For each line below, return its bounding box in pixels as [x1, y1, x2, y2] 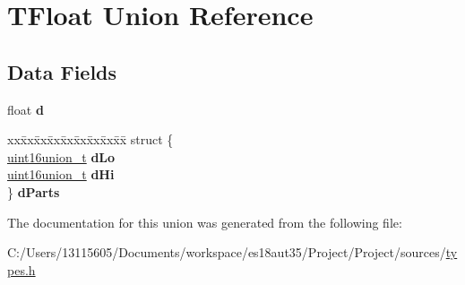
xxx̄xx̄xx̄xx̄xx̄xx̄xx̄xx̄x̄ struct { [7, 130, 174, 149]
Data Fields [7, 57, 117, 85]
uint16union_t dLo [7, 147, 116, 166]
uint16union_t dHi [7, 165, 115, 184]
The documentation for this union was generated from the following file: [7, 212, 402, 231]
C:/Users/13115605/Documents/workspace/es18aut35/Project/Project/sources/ [7, 243, 446, 262]
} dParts [7, 182, 60, 201]
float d [7, 99, 44, 118]
